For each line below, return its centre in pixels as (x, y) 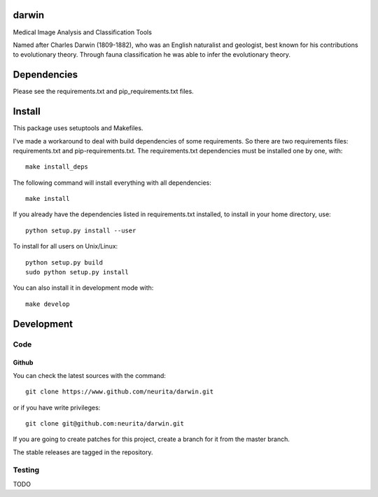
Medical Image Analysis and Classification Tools (82, 32)
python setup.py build (64, 262)
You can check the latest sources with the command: (89, 375)
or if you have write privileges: (57, 407)
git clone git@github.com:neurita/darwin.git (105, 423)
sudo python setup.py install (77, 272)
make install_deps (57, 167)
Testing (26, 470)
